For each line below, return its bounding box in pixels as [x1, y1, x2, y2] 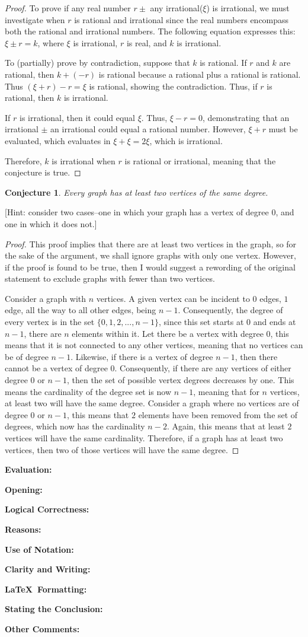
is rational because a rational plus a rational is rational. [98, 68, 301, 80]
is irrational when [52, 154, 115, 167]
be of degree [5, 350, 49, 362]
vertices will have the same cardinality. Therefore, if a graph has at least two [5, 432, 283, 444]
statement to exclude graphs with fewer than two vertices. [5, 272, 215, 285]
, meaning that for [193, 385, 259, 397]
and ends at [253, 316, 296, 328]
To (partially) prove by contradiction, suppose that [5, 56, 190, 69]
